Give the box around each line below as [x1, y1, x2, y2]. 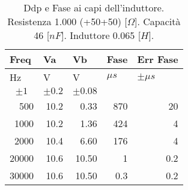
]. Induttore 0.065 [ [61, 28, 141, 42]
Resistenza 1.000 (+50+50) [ [7, 14, 127, 28]
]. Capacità [135, 14, 181, 28]
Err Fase [137, 52, 178, 66]
